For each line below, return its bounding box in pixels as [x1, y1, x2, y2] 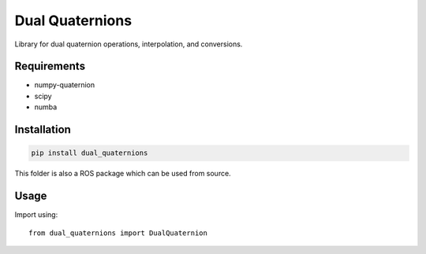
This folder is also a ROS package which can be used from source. [14, 169, 232, 179]
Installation [14, 123, 71, 137]
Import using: [14, 210, 58, 219]
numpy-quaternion [34, 80, 95, 90]
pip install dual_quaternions [31, 149, 148, 157]
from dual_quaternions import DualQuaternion [28, 228, 208, 237]
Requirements [14, 60, 86, 73]
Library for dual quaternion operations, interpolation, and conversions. [14, 39, 243, 49]
